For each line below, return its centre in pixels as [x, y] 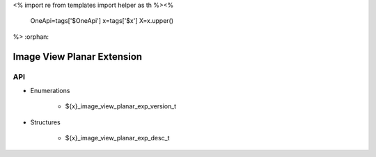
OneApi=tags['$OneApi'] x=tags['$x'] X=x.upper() [102, 21]
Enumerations [50, 90]
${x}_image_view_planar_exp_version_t [121, 106]
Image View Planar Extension [78, 57]
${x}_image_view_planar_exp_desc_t [117, 138]
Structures [45, 122]
